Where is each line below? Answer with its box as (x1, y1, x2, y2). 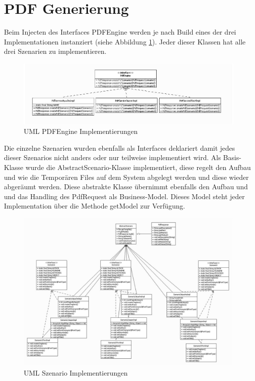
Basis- (223, 152, 242, 163)
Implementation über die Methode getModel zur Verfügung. (4, 201, 185, 211)
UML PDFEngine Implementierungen (24, 126, 138, 136)
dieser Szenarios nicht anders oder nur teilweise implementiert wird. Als (4, 152, 221, 163)
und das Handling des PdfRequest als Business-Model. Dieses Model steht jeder (4, 191, 245, 201)
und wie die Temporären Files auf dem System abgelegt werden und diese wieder (4, 171, 249, 182)
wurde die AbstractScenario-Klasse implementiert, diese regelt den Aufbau (25, 162, 251, 172)
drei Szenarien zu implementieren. (4, 46, 107, 56)
